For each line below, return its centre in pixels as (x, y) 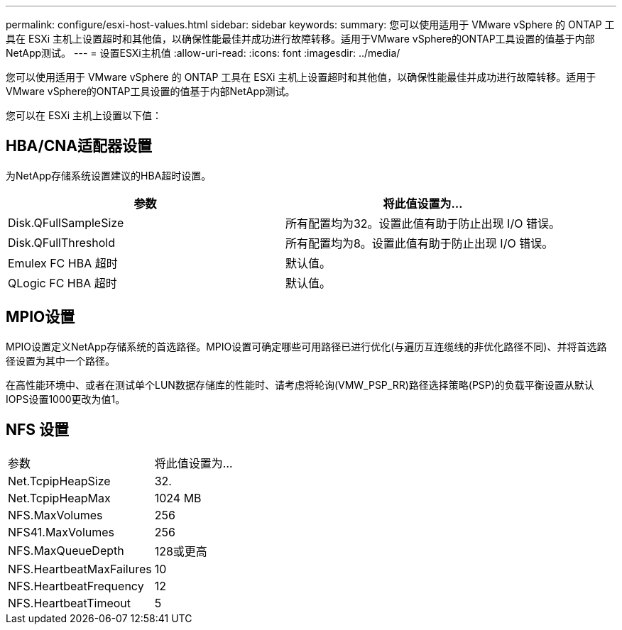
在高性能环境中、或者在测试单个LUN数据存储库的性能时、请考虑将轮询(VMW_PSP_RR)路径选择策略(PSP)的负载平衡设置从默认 (300, 385)
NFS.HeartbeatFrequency (76, 586)
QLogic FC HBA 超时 (62, 283)
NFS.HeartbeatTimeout (70, 603)
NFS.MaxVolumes (55, 515)
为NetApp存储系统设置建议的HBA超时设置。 (109, 175)
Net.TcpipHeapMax (59, 498)
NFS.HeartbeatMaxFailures (80, 569)
